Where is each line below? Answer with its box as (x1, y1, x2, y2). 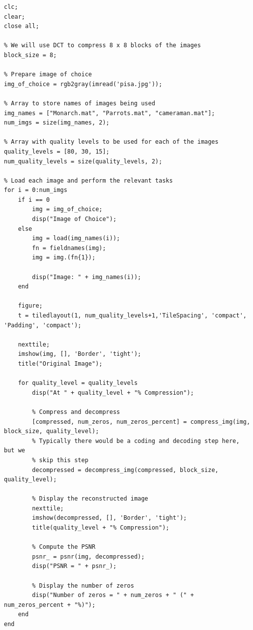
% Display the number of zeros (32, 582, 134, 589)
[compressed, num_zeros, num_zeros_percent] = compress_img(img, (32, 418, 251, 425)
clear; (4, 13, 25, 20)
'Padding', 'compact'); (4, 321, 82, 329)
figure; (18, 302, 43, 310)
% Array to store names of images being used (4, 99, 155, 107)
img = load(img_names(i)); (32, 235, 120, 242)
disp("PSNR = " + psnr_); (32, 563, 117, 570)
